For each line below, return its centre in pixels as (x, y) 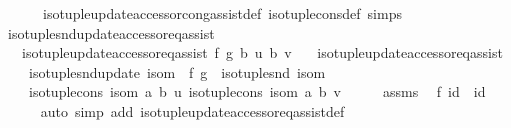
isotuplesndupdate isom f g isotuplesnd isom (177, 71)
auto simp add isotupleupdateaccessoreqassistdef (192, 110)
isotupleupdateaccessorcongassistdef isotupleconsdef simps (222, 13)
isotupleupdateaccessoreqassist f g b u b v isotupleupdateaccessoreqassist (262, 52)
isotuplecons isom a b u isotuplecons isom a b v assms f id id (257, 91)
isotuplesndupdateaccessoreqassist (111, 32)
